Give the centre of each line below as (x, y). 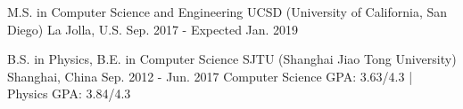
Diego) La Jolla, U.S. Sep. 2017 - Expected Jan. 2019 (153, 29)
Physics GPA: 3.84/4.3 (69, 93)
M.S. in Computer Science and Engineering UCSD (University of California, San (227, 12)
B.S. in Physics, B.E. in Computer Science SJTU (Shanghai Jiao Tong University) (232, 59)
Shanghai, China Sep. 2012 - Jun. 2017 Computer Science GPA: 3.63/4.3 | (210, 76)
